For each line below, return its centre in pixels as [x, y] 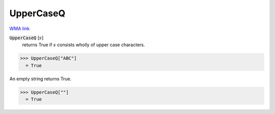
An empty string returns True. [40, 78]
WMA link [20, 28]
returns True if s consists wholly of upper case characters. [84, 45]
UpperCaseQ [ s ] [26, 38]
